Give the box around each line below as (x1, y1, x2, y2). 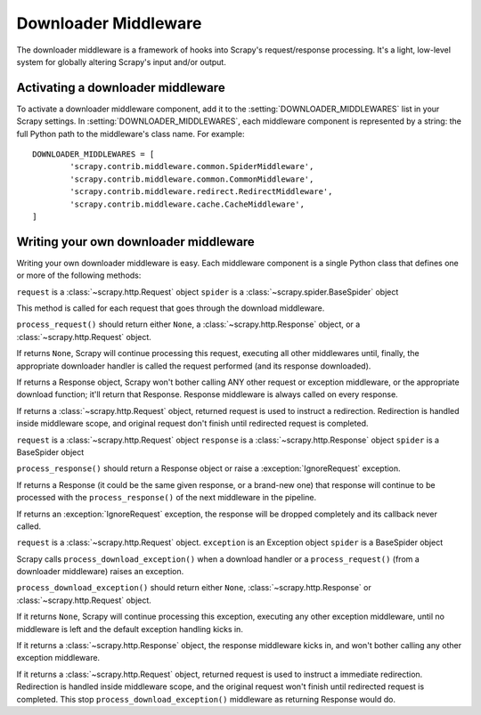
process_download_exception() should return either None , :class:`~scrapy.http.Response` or (16, 582, 371, 593)
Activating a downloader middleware (16, 80, 226, 95)
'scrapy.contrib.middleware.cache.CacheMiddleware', (69, 199, 305, 209)
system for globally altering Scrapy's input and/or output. (16, 56, 226, 67)
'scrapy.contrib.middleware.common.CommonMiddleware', (69, 174, 314, 184)
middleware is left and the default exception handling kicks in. (16, 623, 244, 634)
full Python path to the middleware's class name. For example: (16, 128, 245, 139)
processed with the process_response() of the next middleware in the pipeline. (16, 492, 316, 503)
